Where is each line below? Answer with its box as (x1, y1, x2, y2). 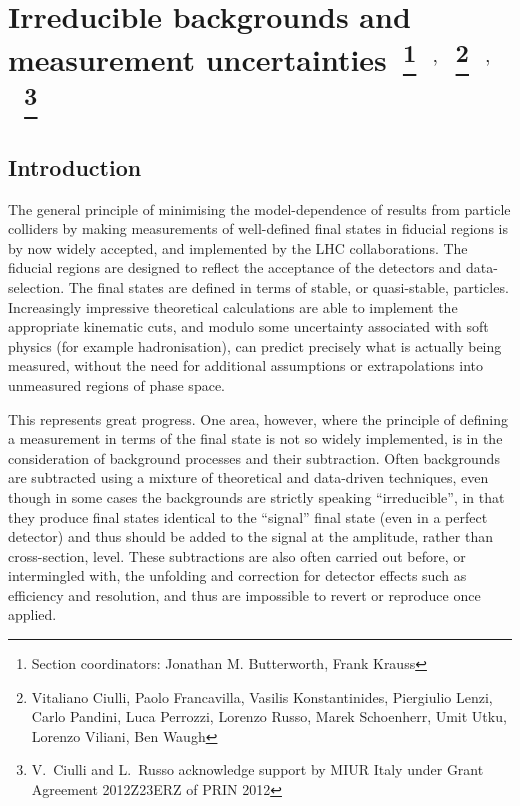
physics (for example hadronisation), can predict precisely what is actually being (8, 335, 502, 356)
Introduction (8, 151, 142, 182)
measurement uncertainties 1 (8, 35, 417, 80)
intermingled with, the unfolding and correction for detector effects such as (8, 565, 467, 586)
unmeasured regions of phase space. (8, 374, 225, 395)
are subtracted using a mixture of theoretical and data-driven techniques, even (8, 467, 489, 488)
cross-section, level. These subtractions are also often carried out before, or (8, 545, 466, 566)
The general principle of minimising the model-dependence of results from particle (8, 198, 511, 219)
